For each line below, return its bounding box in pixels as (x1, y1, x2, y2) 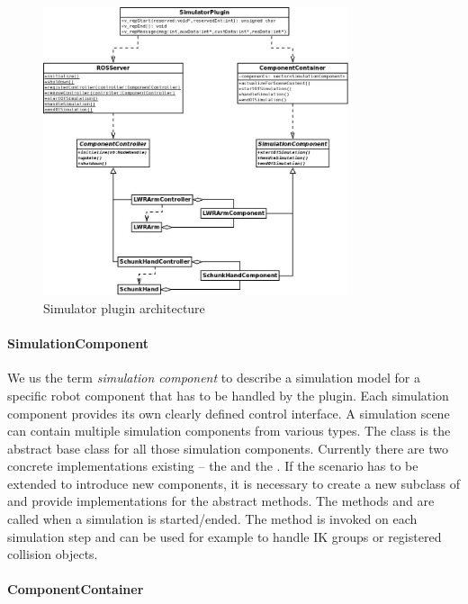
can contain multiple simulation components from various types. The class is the (7, 421, 451, 440)
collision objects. (7, 545, 98, 563)
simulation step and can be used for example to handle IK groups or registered (7, 527, 442, 545)
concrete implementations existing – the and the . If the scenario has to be (7, 456, 418, 475)
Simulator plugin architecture (43, 298, 205, 317)
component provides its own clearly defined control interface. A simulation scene (7, 403, 450, 422)
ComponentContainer (7, 580, 144, 599)
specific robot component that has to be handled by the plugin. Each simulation (7, 385, 449, 404)
